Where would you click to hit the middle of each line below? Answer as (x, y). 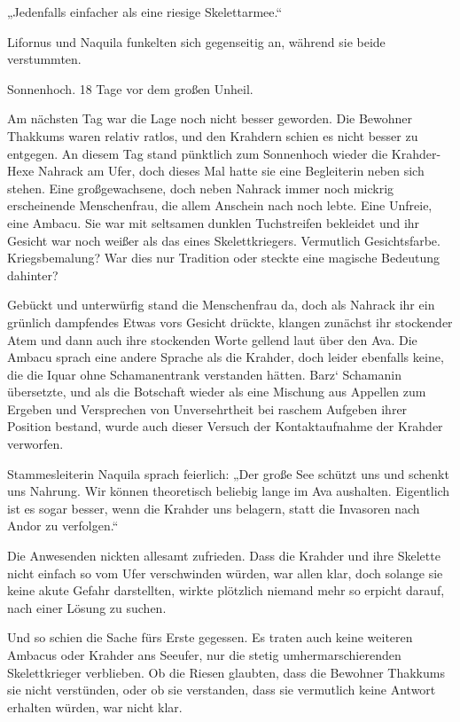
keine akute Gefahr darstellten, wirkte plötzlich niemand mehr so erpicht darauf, (226, 590)
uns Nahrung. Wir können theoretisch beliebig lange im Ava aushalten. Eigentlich (229, 491)
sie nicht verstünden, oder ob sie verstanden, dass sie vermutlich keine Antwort (222, 690)
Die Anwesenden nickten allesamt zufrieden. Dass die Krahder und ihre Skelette (224, 556)
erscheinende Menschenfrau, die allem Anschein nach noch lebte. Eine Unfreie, (220, 205)
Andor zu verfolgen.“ (63, 526)
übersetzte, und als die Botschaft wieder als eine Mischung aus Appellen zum (217, 392)
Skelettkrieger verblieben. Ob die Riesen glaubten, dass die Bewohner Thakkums (226, 672)
